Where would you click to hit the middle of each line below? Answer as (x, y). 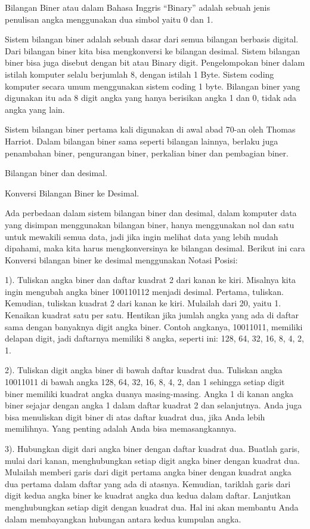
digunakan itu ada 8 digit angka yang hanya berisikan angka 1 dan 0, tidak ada (151, 98)
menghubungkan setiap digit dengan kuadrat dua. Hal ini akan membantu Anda (152, 507)
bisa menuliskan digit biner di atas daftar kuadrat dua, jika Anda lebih (135, 416)
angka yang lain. (35, 109)
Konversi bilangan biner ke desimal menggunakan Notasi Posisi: (121, 259)
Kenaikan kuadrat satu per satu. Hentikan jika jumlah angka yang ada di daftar (152, 315)
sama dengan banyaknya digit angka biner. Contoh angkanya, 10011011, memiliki (154, 326)
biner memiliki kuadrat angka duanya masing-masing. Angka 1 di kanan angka (149, 393)
